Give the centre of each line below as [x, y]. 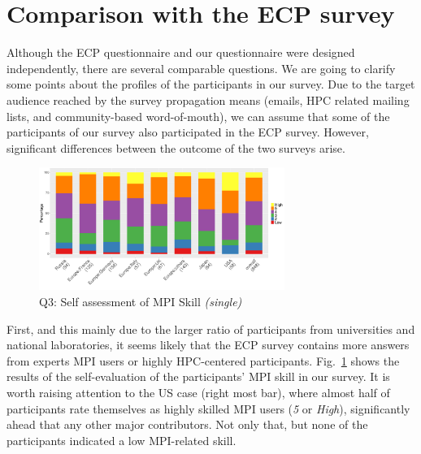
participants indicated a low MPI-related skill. [122, 440]
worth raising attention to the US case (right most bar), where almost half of [198, 393]
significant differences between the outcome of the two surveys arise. [176, 147]
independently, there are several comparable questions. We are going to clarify [201, 68]
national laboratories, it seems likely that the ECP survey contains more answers [208, 345]
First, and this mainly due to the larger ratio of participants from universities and [211, 329]
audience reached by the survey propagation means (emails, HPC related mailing [208, 99]
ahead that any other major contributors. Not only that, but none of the [187, 424]
